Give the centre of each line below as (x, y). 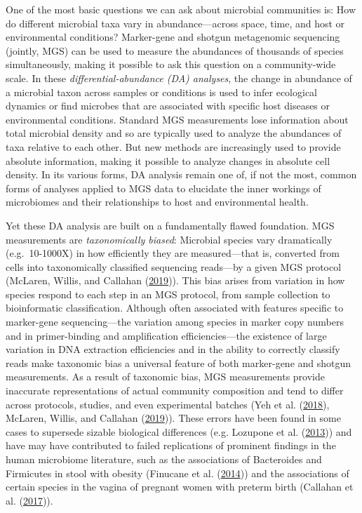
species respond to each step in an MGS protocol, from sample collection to (168, 294)
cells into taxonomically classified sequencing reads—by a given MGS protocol (174, 266)
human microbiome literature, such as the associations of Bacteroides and (164, 459)
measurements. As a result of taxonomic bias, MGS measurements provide (165, 377)
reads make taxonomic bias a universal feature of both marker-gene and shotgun (179, 362)
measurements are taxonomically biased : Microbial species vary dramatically (169, 239)
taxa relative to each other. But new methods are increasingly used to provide (173, 146)
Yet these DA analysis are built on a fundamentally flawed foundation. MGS (170, 225)
